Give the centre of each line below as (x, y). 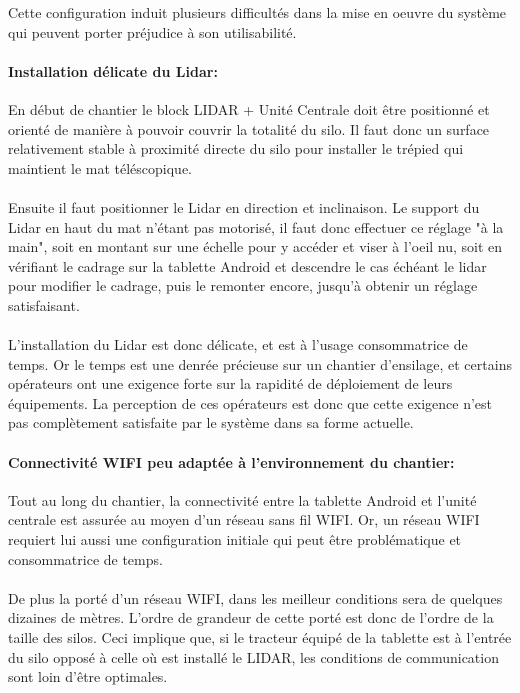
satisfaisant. (44, 304)
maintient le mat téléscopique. (100, 167)
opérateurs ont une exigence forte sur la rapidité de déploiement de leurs (230, 383)
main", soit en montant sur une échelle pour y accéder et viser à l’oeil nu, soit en (255, 246)
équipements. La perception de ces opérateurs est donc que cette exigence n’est (250, 402)
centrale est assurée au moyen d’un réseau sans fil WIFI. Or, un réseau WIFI (244, 519)
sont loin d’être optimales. (88, 676)
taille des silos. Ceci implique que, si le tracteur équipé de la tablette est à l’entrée (260, 637)
